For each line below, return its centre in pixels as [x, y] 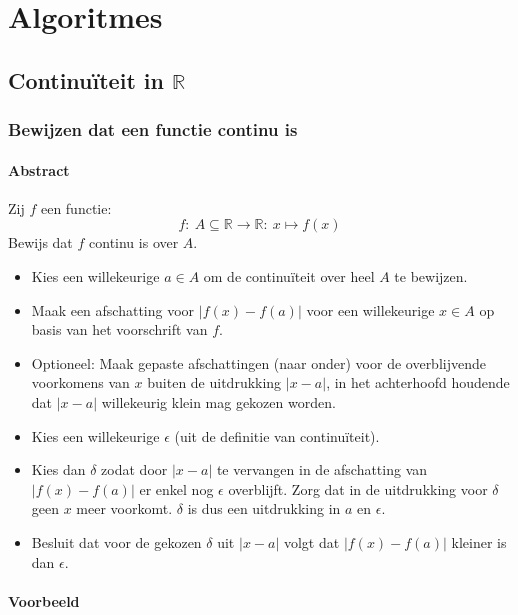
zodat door [134, 469]
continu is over [134, 242]
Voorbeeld [44, 600]
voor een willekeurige [370, 309]
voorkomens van [80, 382]
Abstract [39, 169]
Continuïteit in [86, 79]
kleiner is [479, 541]
